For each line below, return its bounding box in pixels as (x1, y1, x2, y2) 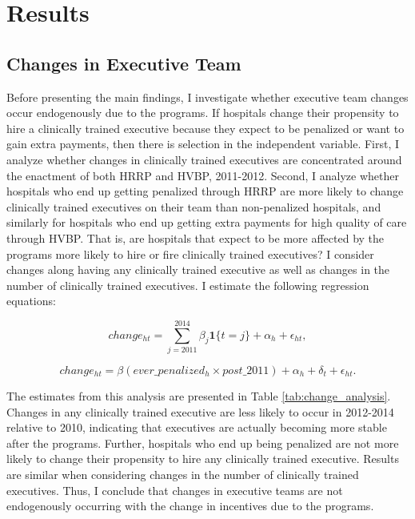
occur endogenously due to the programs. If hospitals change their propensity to (6, 104, 399, 121)
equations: (6, 292, 56, 309)
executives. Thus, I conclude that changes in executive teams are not (6, 481, 343, 498)
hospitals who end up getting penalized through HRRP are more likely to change (6, 183, 404, 199)
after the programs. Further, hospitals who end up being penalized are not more (6, 434, 399, 451)
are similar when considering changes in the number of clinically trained (6, 465, 359, 482)
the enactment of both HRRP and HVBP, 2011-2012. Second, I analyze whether (6, 167, 400, 183)
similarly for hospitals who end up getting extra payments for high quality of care (6, 214, 407, 231)
